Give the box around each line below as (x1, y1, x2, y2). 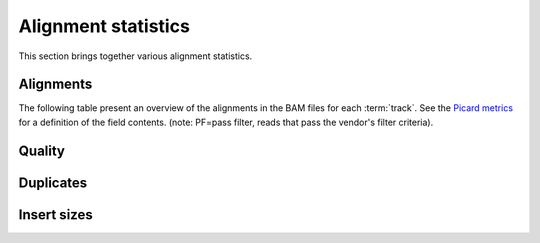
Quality (18, 142, 65, 159)
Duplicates (18, 174, 88, 191)
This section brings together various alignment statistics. (18, 50, 253, 62)
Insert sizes (18, 206, 94, 223)
